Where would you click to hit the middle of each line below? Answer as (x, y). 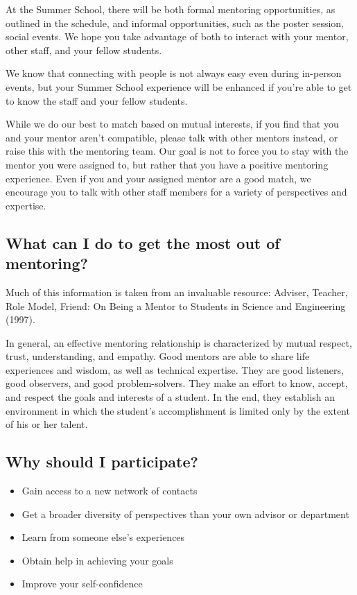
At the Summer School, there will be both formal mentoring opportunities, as (171, 9)
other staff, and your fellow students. (84, 50)
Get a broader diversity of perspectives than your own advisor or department (185, 514)
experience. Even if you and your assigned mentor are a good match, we (158, 178)
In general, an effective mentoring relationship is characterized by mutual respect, (179, 342)
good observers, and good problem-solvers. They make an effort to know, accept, (177, 383)
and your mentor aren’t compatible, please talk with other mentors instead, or (172, 137)
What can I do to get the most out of (143, 242)
